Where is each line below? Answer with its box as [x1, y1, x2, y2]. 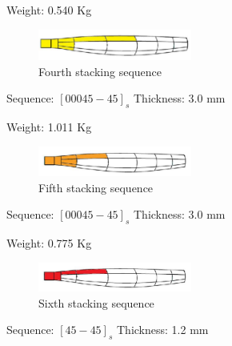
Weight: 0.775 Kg [6, 235, 92, 251]
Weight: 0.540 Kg [6, 2, 92, 18]
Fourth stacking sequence [38, 62, 162, 79]
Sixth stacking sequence [38, 294, 154, 311]
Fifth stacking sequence [38, 179, 154, 195]
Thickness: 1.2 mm [117, 321, 209, 338]
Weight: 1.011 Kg [6, 119, 92, 135]
